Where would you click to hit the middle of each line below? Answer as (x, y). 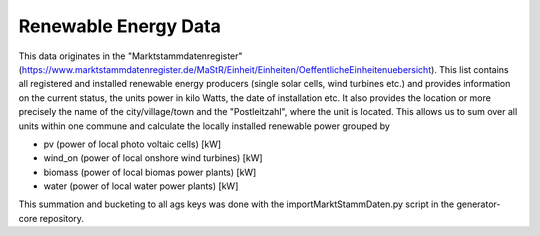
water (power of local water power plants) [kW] (141, 186)
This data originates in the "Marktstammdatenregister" (131, 56)
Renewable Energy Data (120, 26)
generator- (478, 204)
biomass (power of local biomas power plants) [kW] (150, 172)
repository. (62, 218)
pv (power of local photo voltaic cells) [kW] (132, 144)
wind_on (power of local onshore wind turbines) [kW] (153, 158)
